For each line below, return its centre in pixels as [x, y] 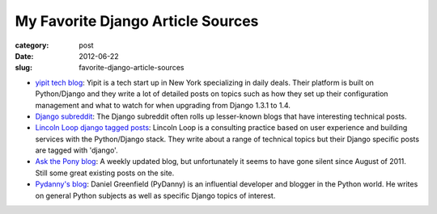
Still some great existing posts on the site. [105, 173]
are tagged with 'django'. [76, 150]
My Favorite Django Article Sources [137, 21]
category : [32, 45]
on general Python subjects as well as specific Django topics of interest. [155, 195]
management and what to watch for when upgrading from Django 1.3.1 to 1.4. [163, 105]
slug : [23, 68]
